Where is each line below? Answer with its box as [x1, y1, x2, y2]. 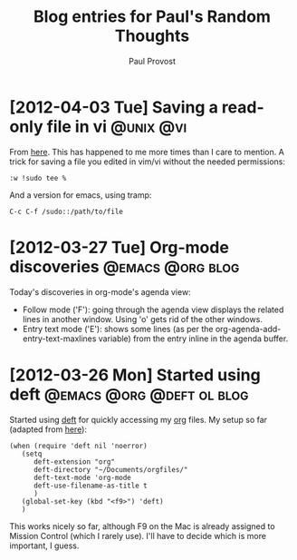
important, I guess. [9, 540, 80, 551]
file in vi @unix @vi [46, 116, 187, 137]
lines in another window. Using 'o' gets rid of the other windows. [22, 313, 263, 324]
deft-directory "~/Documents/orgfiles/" [33, 465, 188, 474]
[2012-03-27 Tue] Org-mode [9, 237, 229, 258]
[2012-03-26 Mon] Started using [9, 365, 261, 385]
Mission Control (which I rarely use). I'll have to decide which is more [9, 530, 267, 541]
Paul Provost [128, 55, 177, 66]
